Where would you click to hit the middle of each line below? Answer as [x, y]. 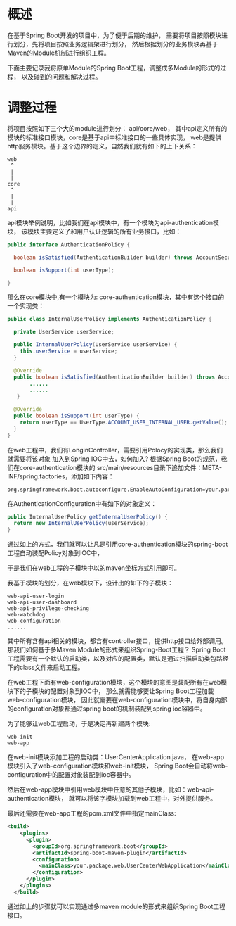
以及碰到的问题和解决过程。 [61, 76]
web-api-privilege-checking [48, 609]
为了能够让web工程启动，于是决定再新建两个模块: [79, 724]
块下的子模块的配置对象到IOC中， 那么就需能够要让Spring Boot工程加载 [111, 691]
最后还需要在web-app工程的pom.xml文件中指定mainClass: [92, 813]
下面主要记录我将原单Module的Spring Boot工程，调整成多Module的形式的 [114, 68]
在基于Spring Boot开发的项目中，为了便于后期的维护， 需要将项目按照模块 [114, 35]
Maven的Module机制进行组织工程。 [59, 53]
